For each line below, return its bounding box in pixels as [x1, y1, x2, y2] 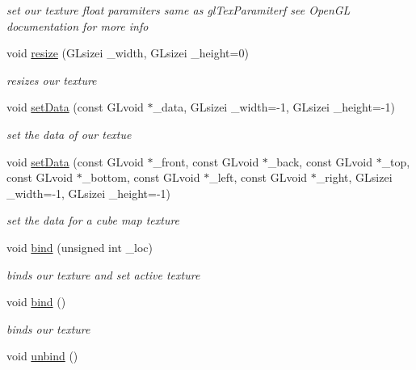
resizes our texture [6, 71, 97, 88]
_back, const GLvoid [267, 153, 372, 170]
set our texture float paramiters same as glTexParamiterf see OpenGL [6, 2, 351, 18]
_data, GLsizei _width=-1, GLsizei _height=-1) [153, 99, 395, 116]
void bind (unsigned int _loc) [6, 238, 153, 255]
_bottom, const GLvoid [82, 169, 200, 186]
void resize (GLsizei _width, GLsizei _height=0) [6, 44, 249, 61]
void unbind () [6, 347, 78, 364]
